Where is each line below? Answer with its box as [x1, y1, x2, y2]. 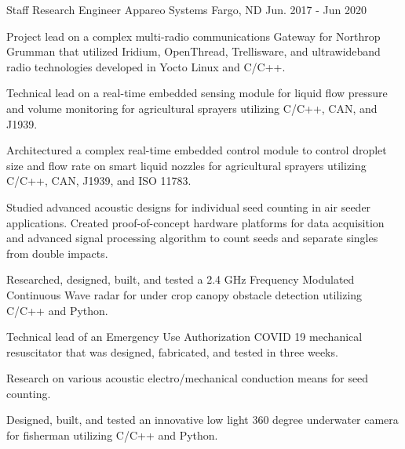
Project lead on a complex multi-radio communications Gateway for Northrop [6, 27, 381, 44]
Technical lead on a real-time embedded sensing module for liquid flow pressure [6, 85, 388, 101]
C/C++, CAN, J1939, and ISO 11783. [6, 172, 192, 189]
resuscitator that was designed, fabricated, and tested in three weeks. [6, 343, 338, 360]
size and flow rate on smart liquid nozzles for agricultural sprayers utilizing [6, 157, 367, 173]
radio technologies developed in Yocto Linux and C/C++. [6, 58, 286, 74]
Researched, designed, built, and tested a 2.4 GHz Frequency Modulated [6, 271, 355, 288]
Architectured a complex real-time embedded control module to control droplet [6, 142, 387, 158]
